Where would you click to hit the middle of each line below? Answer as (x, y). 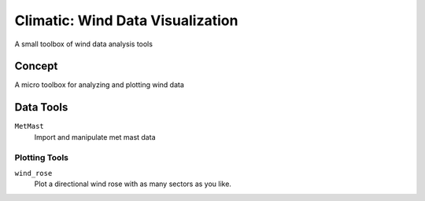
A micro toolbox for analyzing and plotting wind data (100, 85)
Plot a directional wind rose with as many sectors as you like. (133, 184)
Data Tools (41, 107)
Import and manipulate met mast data (95, 137)
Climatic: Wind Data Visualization (126, 20)
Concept (36, 66)
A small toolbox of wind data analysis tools (84, 44)
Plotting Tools (42, 157)
